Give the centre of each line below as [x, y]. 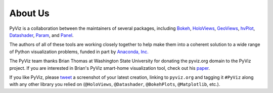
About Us [30, 13]
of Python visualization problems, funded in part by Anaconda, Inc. [79, 52]
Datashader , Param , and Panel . [41, 35]
